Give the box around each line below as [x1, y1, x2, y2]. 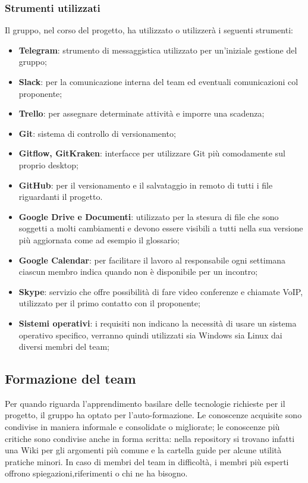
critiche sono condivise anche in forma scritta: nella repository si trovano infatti [5, 432, 295, 444]
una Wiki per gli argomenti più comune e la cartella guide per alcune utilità [5, 444, 282, 456]
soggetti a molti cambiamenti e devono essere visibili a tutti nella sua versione [18, 222, 303, 234]
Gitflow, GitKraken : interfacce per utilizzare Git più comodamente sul [18, 147, 285, 159]
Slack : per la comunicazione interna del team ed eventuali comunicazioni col [18, 76, 298, 87]
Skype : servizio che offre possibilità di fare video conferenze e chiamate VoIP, [18, 285, 303, 297]
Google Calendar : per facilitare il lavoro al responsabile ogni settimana [18, 253, 286, 266]
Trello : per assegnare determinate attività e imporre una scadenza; [18, 107, 265, 120]
